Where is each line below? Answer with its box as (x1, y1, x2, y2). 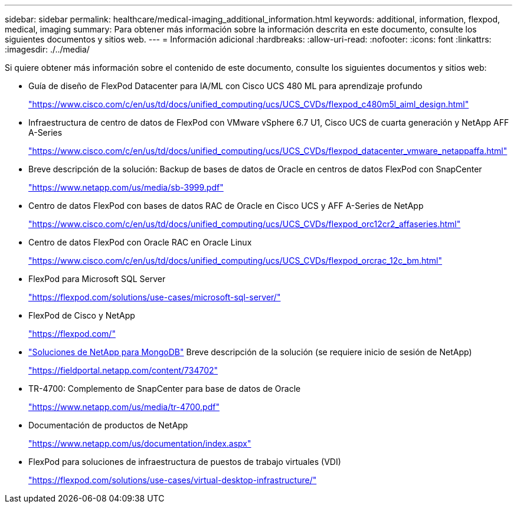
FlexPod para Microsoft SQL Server (28, 274, 166, 284)
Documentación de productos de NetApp (28, 420, 188, 430)
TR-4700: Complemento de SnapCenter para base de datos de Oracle (28, 384, 301, 394)
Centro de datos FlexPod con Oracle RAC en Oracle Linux (28, 237, 252, 247)
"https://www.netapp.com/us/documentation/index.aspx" (28, 438, 251, 448)
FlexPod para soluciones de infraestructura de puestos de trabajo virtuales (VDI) (28, 457, 341, 467)
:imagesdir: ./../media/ (5, 44, 90, 54)
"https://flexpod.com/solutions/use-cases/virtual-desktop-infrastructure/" (28, 475, 317, 485)
